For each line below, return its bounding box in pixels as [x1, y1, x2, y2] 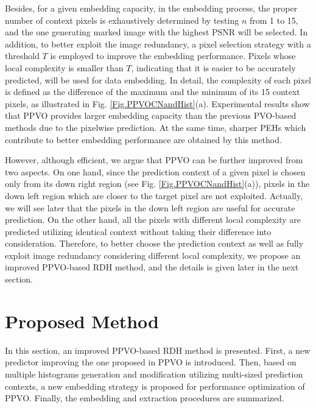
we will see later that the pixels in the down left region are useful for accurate [5, 201, 295, 214]
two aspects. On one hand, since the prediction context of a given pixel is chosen [5, 165, 306, 178]
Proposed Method [5, 308, 159, 333]
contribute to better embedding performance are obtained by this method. [5, 133, 282, 146]
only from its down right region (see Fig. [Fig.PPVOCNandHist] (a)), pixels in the [5, 177, 310, 190]
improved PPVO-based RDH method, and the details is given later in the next [5, 261, 299, 273]
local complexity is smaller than [5, 61, 124, 74]
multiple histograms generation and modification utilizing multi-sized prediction [5, 367, 303, 380]
